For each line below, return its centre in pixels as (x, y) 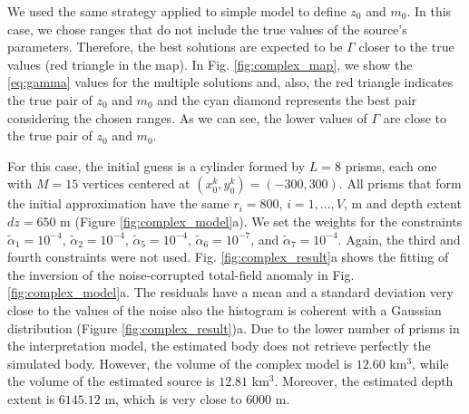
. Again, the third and (399, 239)
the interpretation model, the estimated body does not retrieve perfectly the (219, 346)
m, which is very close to (173, 398)
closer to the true (406, 47)
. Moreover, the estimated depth (364, 381)
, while (430, 363)
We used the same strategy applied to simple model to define (177, 11)
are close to (415, 117)
